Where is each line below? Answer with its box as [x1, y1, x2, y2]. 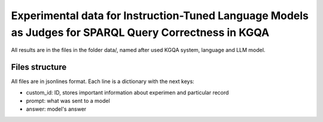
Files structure [11, 62, 67, 72]
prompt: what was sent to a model [26, 97, 110, 105]
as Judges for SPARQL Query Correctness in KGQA [11, 26, 270, 39]
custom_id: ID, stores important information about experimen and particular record [26, 89, 229, 96]
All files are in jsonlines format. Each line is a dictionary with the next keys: [11, 78, 194, 85]
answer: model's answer [26, 105, 87, 113]
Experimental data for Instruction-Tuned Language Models [11, 9, 309, 22]
